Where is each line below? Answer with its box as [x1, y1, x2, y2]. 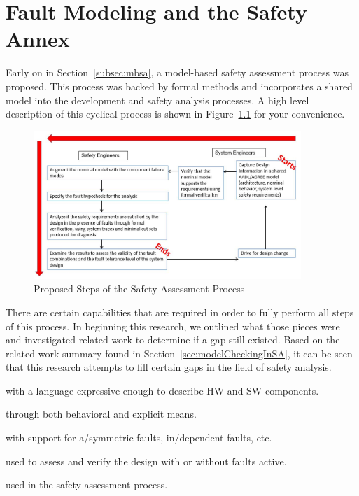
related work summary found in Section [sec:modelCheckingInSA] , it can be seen [6, 346, 353, 360]
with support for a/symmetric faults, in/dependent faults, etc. [6, 430, 272, 445]
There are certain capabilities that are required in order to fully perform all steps [6, 304, 354, 319]
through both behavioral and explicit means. [6, 406, 197, 421]
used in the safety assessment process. [6, 477, 168, 492]
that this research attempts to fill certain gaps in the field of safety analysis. [6, 360, 332, 374]
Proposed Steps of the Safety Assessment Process [34, 281, 245, 296]
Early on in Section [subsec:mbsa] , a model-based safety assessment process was [6, 65, 349, 80]
